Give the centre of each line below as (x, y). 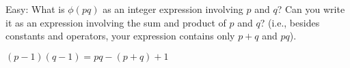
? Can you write (311, 9)
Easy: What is (35, 9)
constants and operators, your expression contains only (120, 36)
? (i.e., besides (290, 22)
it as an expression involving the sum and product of (116, 22)
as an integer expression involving (173, 9)
